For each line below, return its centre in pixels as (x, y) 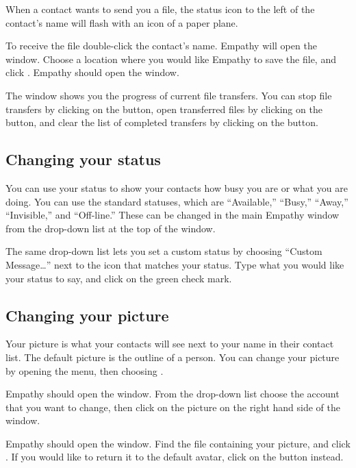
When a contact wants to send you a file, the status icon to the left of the (160, 9)
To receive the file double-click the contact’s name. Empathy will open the (161, 46)
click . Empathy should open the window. (92, 72)
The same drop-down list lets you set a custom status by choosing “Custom (164, 251)
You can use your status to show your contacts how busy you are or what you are (177, 187)
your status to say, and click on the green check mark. (119, 278)
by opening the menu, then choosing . (85, 370)
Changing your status (83, 159)
